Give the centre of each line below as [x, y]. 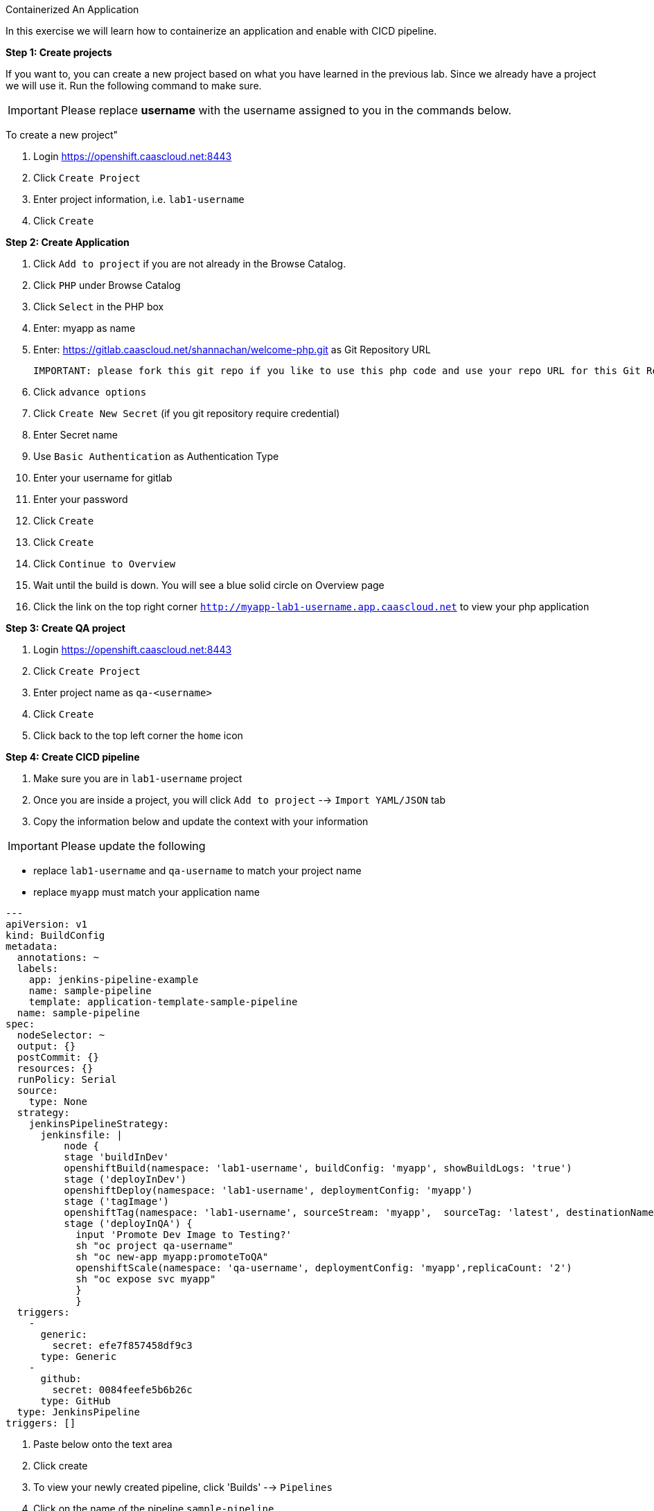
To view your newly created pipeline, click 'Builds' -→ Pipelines [183, 1487]
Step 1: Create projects [59, 52]
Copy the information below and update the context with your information [201, 821]
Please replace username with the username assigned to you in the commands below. [286, 110]
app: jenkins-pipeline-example [114, 980]
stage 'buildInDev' [117, 1157]
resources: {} [55, 1068]
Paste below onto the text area [103, 1444]
